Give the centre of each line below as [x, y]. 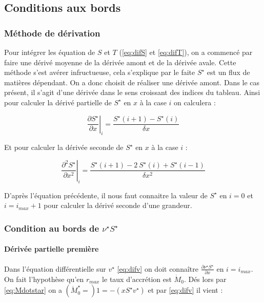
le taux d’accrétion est [137, 279]
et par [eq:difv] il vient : [185, 290]
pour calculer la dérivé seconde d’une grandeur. [118, 205]
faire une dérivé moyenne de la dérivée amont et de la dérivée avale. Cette [120, 62]
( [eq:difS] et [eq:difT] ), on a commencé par [186, 52]
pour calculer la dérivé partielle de [58, 102]
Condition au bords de [52, 228]
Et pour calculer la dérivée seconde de [64, 147]
